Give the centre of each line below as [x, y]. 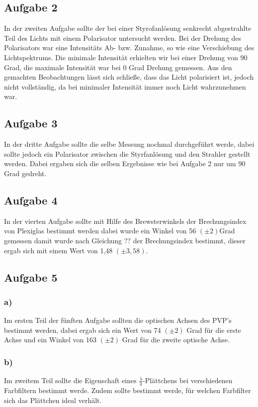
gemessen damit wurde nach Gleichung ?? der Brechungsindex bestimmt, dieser [125, 240]
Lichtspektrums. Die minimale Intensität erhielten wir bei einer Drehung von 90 [126, 57]
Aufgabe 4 [31, 200]
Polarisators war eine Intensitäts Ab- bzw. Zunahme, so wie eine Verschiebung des [129, 48]
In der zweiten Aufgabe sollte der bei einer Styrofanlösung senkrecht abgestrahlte [128, 28]
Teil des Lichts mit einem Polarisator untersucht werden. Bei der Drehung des [123, 38]
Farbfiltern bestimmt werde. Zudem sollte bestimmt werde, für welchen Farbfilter [128, 390]
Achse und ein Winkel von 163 [50, 340]
